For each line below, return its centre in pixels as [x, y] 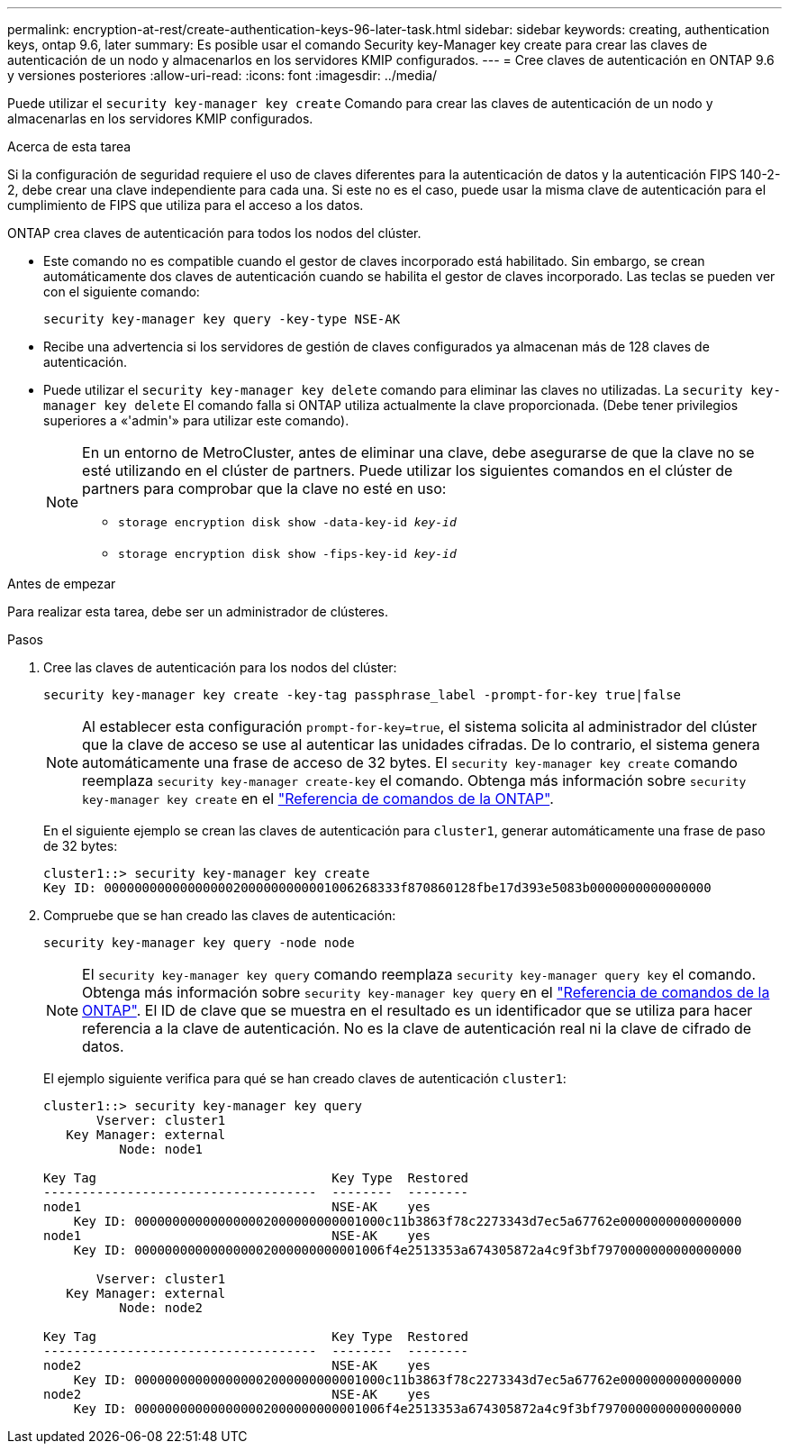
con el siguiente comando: [122, 292]
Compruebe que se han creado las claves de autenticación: [220, 915]
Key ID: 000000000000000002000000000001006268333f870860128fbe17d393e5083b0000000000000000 [377, 888]
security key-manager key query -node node [199, 943]
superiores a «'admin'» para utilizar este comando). [196, 420]
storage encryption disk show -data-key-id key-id [287, 522]
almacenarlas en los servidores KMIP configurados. [160, 119]
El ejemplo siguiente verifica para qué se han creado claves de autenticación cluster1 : [305, 1078]
